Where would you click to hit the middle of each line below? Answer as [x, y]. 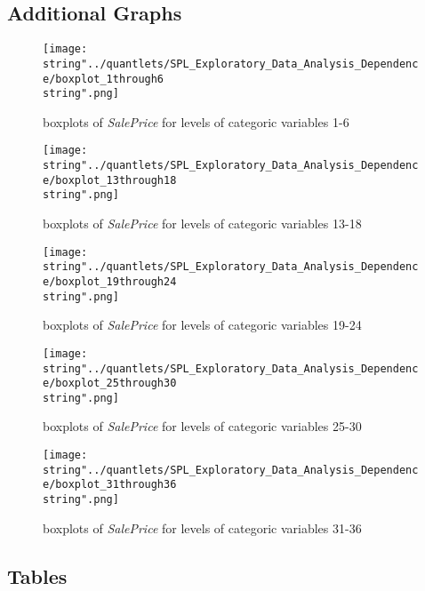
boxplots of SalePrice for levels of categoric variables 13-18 [202, 224]
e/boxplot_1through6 [104, 79]
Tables [37, 575]
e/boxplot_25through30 [110, 383]
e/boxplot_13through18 [110, 180]
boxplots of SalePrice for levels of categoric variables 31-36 [202, 527]
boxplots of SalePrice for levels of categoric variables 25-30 [202, 426]
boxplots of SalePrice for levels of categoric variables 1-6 [196, 121]
